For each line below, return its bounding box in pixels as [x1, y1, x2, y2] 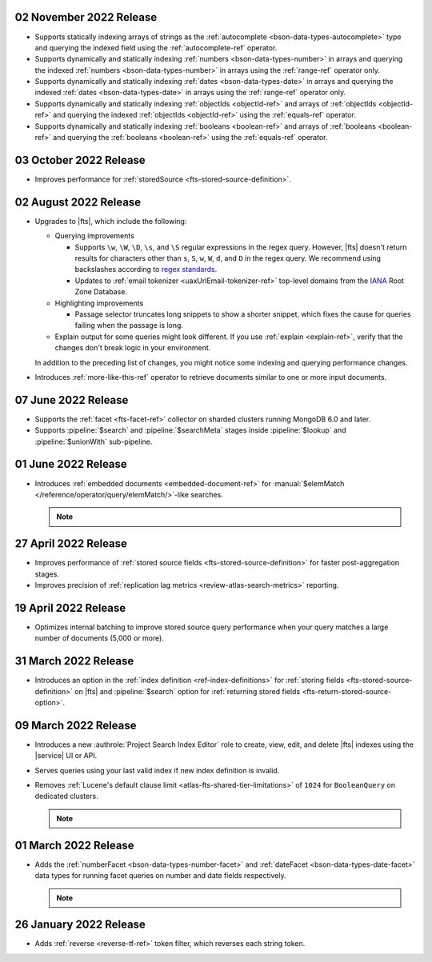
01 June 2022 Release [14, 457, 127, 471]
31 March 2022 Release [14, 654, 134, 668]
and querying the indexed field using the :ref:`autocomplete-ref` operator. [34, 42, 278, 52]
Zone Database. [74, 287, 128, 297]
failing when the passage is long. [74, 321, 184, 330]
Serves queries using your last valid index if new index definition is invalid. [34, 765, 280, 775]
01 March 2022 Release [14, 838, 135, 852]
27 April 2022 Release [14, 537, 128, 551]
